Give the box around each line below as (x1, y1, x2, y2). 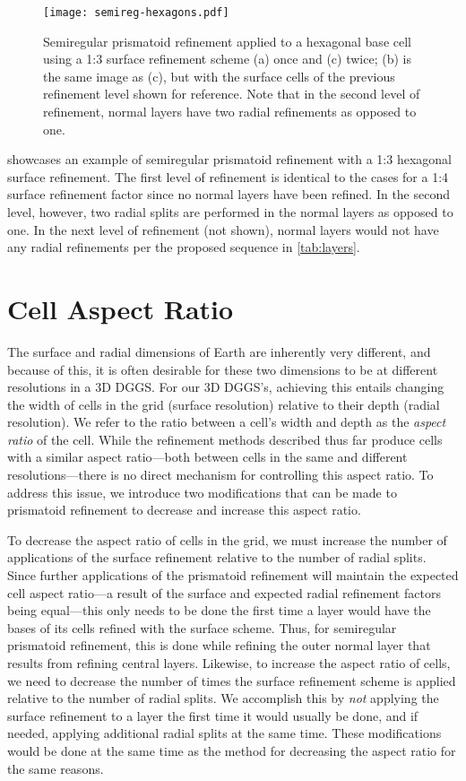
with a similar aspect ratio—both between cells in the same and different (7, 447, 408, 466)
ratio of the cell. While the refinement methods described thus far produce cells (7, 430, 443, 448)
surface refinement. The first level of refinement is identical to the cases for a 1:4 (7, 167, 449, 186)
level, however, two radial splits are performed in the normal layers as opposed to (7, 203, 453, 221)
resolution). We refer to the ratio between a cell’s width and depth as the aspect (7, 412, 446, 431)
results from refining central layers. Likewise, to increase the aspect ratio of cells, (7, 654, 451, 672)
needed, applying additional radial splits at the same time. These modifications (7, 724, 442, 742)
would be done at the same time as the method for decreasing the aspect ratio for (7, 741, 456, 759)
